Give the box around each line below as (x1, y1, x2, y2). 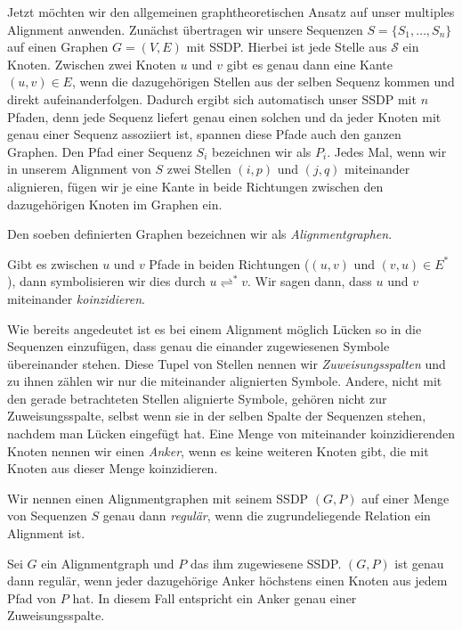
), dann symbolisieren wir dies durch (7, 272, 206, 290)
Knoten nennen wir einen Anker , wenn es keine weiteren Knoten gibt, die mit (7, 441, 429, 460)
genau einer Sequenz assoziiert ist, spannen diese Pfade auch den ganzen (7, 125, 401, 143)
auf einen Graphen (7, 37, 109, 56)
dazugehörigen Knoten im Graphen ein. (7, 194, 223, 213)
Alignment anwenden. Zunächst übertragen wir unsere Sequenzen (7, 20, 363, 38)
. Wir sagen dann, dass (247, 272, 372, 290)
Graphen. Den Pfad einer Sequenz (7, 142, 192, 160)
